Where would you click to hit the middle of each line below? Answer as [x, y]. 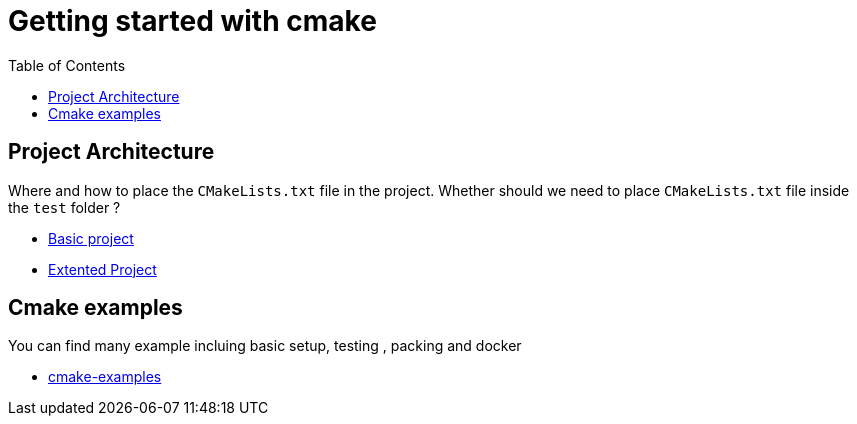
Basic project [91, 238]
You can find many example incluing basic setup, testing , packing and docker [265, 346]
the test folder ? [64, 207]
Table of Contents [67, 65]
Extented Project [102, 269]
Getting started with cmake [192, 21]
